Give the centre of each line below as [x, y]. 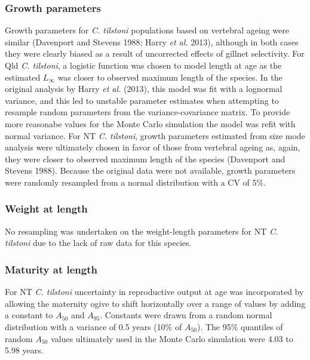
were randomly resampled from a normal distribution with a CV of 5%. [136, 182]
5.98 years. [24, 350]
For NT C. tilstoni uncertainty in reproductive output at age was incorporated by [154, 292]
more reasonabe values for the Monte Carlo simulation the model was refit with [150, 123]
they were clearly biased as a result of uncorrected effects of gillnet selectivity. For [155, 53]
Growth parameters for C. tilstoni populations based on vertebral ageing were [147, 30]
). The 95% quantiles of [240, 326]
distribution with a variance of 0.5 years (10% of [93, 326]
